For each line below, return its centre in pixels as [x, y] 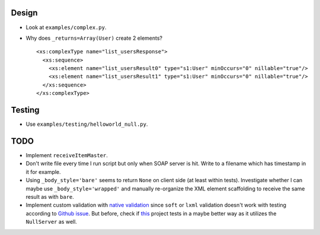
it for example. [44, 172]
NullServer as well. [51, 222]
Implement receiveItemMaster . [67, 155]
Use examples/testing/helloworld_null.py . [87, 124]
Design [24, 13]
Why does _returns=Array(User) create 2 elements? [94, 38]
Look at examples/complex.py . [66, 27]
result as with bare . [50, 197]
